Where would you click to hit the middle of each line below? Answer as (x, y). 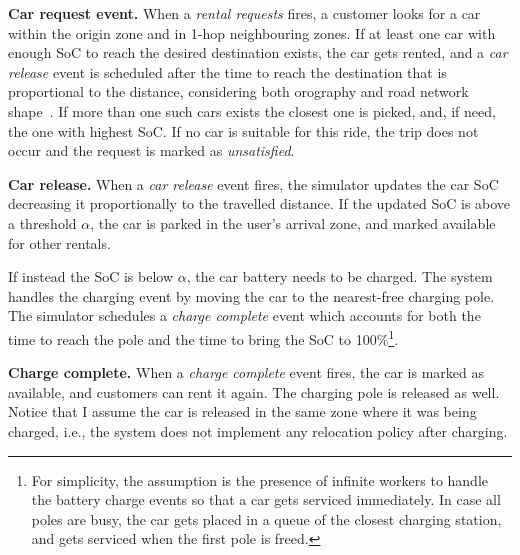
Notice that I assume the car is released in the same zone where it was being (242, 411)
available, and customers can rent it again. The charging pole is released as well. (254, 391)
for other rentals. (59, 242)
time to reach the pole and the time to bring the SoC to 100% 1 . (203, 337)
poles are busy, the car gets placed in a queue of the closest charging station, (266, 518)
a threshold (42, 222)
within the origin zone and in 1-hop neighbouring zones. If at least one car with (252, 32)
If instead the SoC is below (91, 276)
